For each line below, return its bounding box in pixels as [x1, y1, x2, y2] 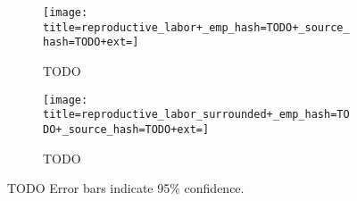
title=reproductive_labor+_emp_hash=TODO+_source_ [43, 21, 350, 34]
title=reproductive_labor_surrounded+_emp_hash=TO [43, 108, 350, 121]
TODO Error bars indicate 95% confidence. [7, 179, 245, 197]
